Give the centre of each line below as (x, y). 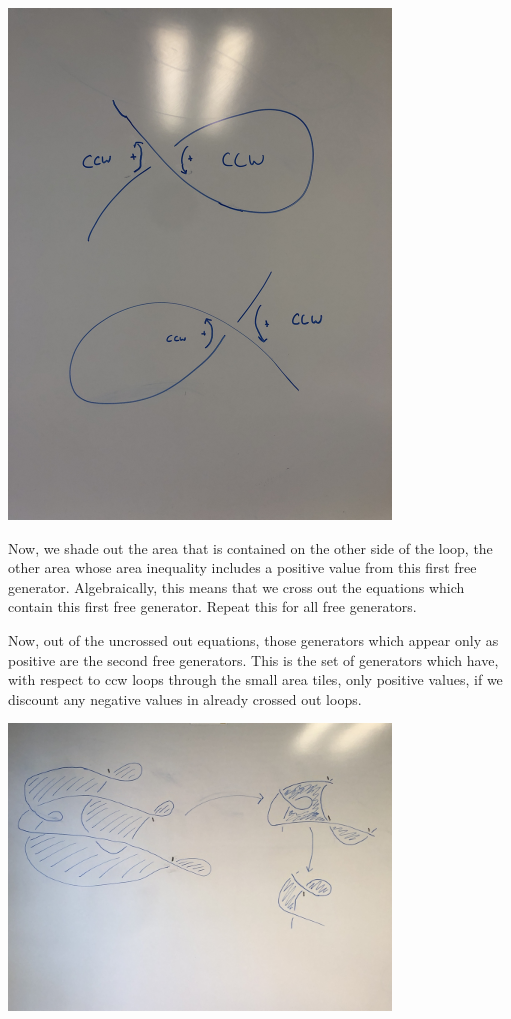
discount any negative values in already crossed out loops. (185, 698)
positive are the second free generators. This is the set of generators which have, (253, 659)
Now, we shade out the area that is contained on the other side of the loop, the (250, 547)
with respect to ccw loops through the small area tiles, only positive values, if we (255, 679)
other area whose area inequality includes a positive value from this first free (242, 567)
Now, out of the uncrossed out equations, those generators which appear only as (253, 639)
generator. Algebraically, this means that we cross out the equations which (236, 586)
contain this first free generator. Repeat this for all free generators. (212, 606)
